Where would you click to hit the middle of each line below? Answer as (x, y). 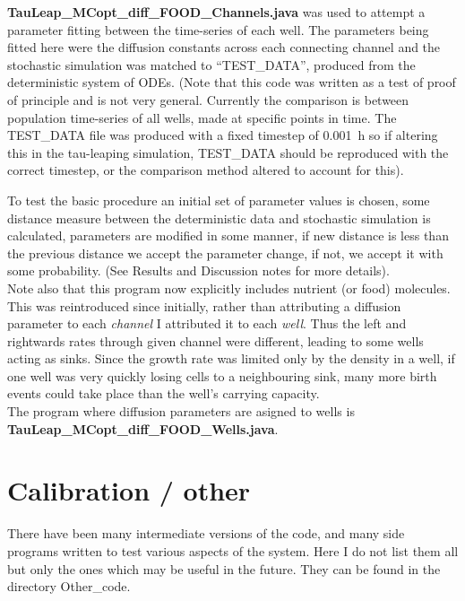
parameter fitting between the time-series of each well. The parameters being (218, 29)
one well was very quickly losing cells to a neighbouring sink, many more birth (222, 375)
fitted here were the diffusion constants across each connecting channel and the (224, 47)
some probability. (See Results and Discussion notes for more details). (198, 270)
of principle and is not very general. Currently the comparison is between (208, 99)
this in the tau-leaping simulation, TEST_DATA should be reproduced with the (228, 152)
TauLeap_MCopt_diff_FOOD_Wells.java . (143, 428)
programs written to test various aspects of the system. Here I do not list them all (233, 550)
